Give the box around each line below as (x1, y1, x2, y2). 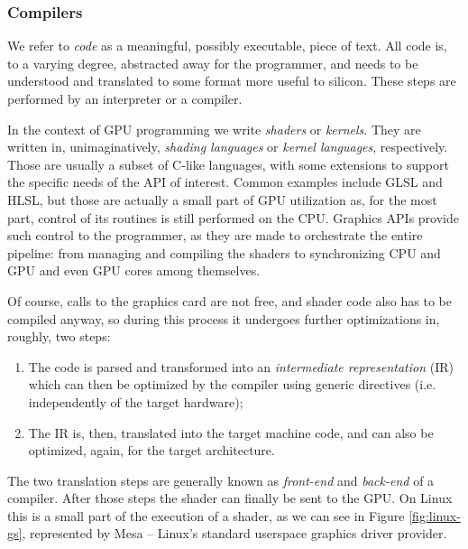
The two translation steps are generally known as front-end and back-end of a (7, 470, 435, 489)
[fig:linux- (408, 506, 461, 525)
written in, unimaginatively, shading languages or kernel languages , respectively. (7, 137, 448, 156)
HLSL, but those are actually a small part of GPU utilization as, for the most (7, 190, 437, 209)
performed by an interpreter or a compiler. (7, 89, 243, 107)
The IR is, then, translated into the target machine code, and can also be (28, 423, 434, 442)
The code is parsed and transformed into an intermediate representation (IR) (28, 357, 454, 376)
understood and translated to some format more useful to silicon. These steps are (7, 71, 456, 90)
